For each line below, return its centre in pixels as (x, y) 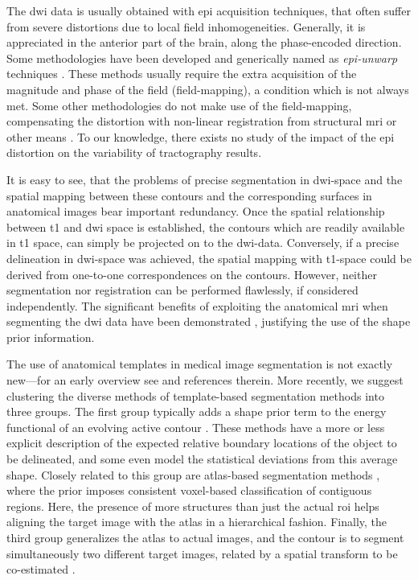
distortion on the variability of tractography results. (134, 152)
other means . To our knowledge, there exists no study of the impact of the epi (201, 136)
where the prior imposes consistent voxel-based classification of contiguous (189, 490)
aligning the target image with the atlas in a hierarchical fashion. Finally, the (197, 522)
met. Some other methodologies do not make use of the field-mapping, (179, 105)
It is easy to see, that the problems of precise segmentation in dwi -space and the (205, 179)
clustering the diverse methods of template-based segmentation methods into (195, 395)
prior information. (51, 337)
